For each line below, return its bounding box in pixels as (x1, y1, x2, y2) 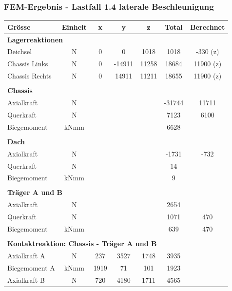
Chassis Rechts (7, 71, 52, 81)
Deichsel (7, 46, 32, 57)
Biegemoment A (7, 262, 55, 272)
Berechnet (190, 21, 225, 32)
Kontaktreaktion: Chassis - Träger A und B (7, 238, 157, 249)
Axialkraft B (7, 274, 45, 285)
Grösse (7, 21, 31, 32)
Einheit (61, 21, 87, 32)
